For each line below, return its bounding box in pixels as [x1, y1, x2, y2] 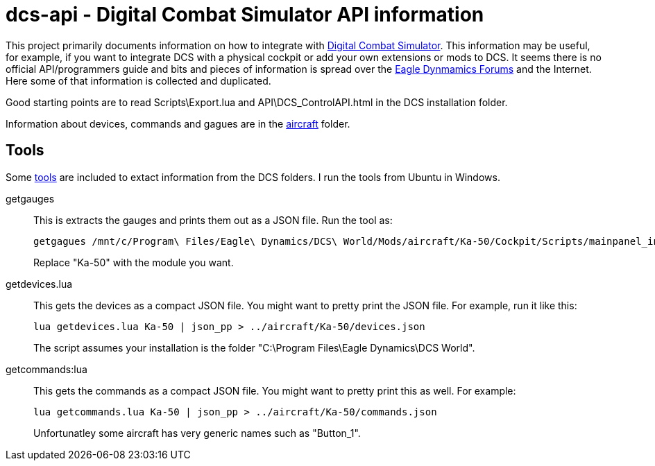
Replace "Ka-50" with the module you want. [33, 256, 234, 268]
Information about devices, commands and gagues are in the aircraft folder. [6, 117, 350, 130]
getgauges [6, 192, 55, 205]
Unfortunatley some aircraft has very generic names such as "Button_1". [33, 426, 361, 439]
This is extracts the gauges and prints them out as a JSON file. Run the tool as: [33, 214, 393, 226]
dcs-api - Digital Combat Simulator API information [6, 3, 484, 26]
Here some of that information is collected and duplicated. [6, 74, 271, 87]
